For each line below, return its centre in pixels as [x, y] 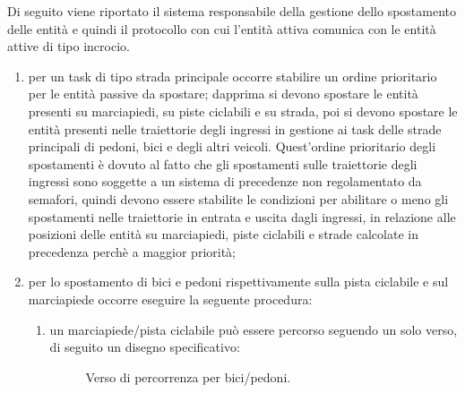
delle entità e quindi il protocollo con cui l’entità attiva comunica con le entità [222, 28]
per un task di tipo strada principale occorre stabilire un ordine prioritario [232, 76]
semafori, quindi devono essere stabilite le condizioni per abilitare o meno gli [238, 198]
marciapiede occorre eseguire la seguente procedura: [170, 299]
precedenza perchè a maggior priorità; [132, 251]
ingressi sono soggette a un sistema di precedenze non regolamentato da [225, 181]
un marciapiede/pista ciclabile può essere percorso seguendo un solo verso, [254, 329]
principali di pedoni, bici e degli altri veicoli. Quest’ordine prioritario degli [232, 146]
